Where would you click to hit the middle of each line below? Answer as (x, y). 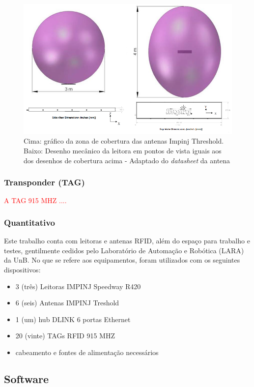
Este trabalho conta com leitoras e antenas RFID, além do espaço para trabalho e (127, 241)
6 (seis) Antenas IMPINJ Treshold (67, 303)
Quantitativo (29, 222)
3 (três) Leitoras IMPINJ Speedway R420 (78, 286)
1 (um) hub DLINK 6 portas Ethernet (73, 319)
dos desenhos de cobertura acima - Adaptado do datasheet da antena (127, 160)
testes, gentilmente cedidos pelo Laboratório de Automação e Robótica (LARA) (124, 250)
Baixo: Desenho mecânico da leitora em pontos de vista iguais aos (123, 150)
